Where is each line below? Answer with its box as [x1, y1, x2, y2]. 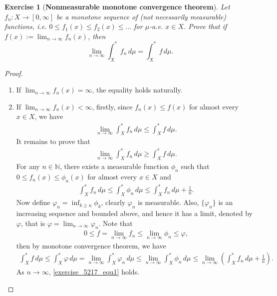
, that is [20, 217, 45, 228]
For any [16, 161, 40, 171]
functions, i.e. [4, 21, 47, 31]
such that [181, 161, 210, 171]
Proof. [4, 67, 23, 78]
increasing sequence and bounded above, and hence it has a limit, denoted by [16, 208, 253, 218]
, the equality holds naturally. [92, 84, 183, 95]
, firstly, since [92, 101, 133, 111]
